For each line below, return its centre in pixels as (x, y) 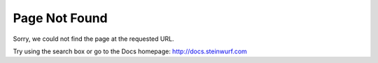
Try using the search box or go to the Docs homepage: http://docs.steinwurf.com (130, 51)
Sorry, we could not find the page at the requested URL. (93, 39)
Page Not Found (60, 18)
